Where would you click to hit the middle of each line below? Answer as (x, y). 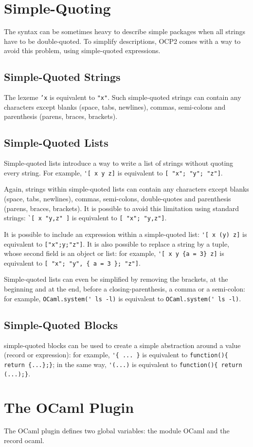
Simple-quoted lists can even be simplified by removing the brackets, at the (116, 279)
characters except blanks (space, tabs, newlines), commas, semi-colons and (115, 107)
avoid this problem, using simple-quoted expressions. (82, 50)
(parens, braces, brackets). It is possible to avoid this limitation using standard (122, 208)
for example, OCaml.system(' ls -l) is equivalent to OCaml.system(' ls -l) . (123, 298)
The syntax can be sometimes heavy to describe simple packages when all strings (125, 31)
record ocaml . (24, 440)
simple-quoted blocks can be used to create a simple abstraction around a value (122, 345)
